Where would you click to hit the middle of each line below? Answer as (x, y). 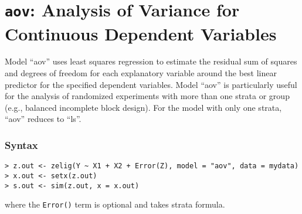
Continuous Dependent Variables (141, 33)
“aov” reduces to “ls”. (43, 119)
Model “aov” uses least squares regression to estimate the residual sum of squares (151, 61)
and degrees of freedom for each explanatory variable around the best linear (141, 73)
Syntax (21, 145)
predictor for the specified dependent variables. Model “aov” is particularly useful (151, 84)
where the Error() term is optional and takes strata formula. (115, 204)
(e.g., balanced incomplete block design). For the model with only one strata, (143, 107)
